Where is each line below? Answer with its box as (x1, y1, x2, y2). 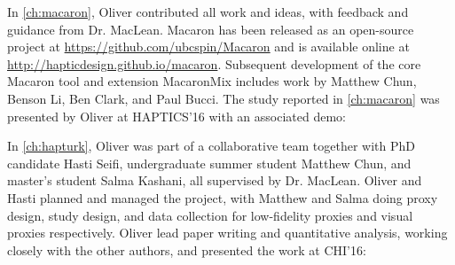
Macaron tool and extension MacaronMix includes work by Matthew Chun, (7, 72, 417, 90)
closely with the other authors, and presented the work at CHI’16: (7, 240, 366, 259)
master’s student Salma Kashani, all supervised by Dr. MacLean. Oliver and (7, 171, 422, 190)
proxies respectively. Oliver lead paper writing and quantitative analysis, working (7, 223, 448, 242)
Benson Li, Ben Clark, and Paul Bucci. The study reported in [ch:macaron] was (7, 89, 440, 107)
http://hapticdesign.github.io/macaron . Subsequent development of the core (7, 54, 421, 73)
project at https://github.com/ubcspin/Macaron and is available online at (7, 37, 410, 56)
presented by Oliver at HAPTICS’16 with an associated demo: (7, 106, 346, 125)
